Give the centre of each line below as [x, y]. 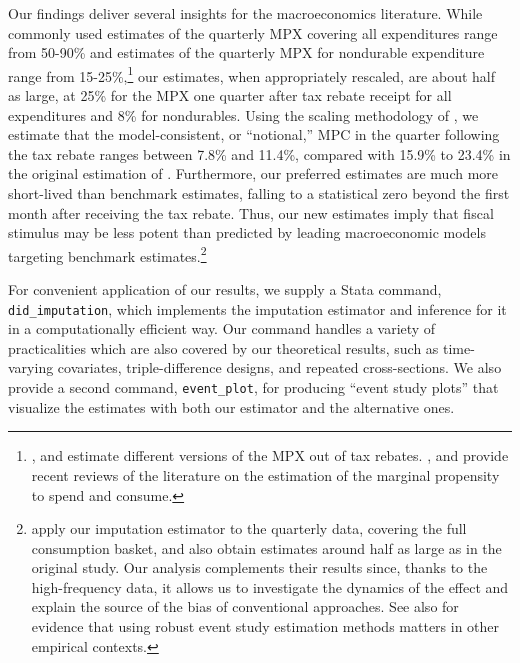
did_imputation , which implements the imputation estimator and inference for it [257, 308]
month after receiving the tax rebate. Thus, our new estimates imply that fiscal [251, 212]
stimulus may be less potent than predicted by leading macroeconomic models [247, 232]
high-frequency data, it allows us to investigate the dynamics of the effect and [270, 586]
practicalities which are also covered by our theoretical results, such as [223, 347]
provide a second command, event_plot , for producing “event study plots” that [253, 387]
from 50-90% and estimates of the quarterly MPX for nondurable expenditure [246, 52]
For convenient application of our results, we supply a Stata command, [225, 289]
